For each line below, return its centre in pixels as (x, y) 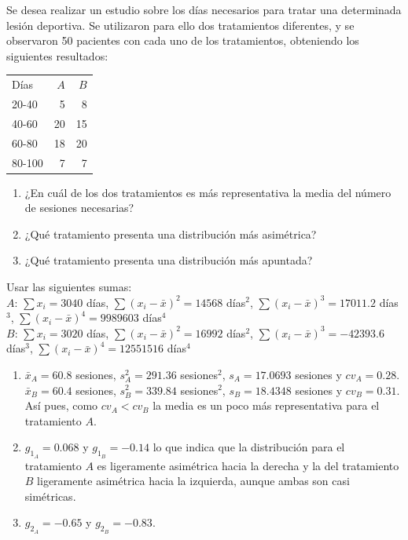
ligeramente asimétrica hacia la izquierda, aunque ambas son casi (193, 481)
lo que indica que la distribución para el (249, 447)
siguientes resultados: (57, 55)
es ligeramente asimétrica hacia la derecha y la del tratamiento (248, 465)
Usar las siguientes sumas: (69, 286)
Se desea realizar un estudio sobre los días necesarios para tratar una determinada (204, 9)
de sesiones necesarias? (79, 208)
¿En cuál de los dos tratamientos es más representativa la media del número (208, 192)
